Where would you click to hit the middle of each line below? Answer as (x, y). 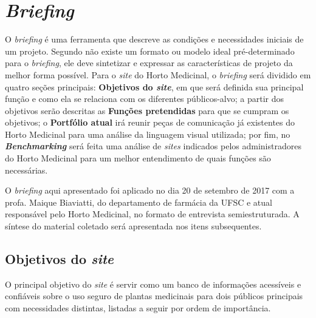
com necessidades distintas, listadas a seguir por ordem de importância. (138, 308)
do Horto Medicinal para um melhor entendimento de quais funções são (138, 158)
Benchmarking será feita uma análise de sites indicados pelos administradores (153, 146)
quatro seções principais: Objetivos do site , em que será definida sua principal (154, 86)
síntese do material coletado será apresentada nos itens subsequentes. (133, 226)
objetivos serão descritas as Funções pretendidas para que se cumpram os (147, 110)
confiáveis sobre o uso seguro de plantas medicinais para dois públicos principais (154, 296)
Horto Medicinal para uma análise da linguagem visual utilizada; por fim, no (148, 134)
